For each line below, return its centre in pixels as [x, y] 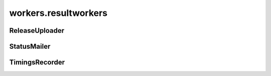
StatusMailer [30, 46]
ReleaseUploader [37, 31]
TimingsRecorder [37, 62]
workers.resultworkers [58, 13]
